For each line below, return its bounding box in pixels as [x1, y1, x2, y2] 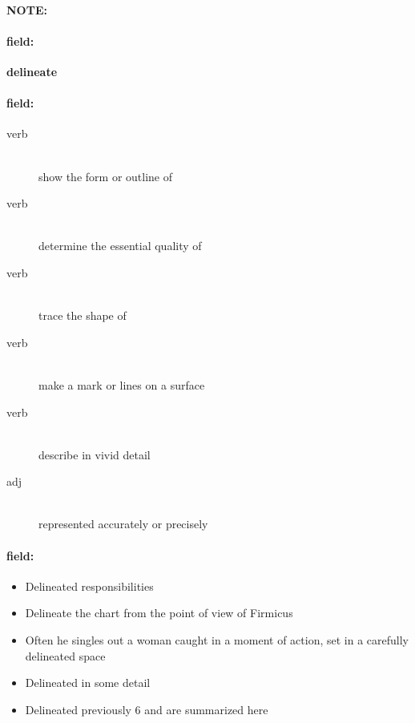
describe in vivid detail [38, 446, 151, 462]
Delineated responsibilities [25, 577, 154, 594]
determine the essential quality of [38, 237, 202, 254]
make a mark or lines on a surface [38, 376, 205, 393]
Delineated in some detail [25, 674, 151, 691]
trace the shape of [38, 307, 127, 324]
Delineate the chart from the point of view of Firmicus [25, 604, 293, 621]
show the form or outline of [38, 168, 172, 184]
